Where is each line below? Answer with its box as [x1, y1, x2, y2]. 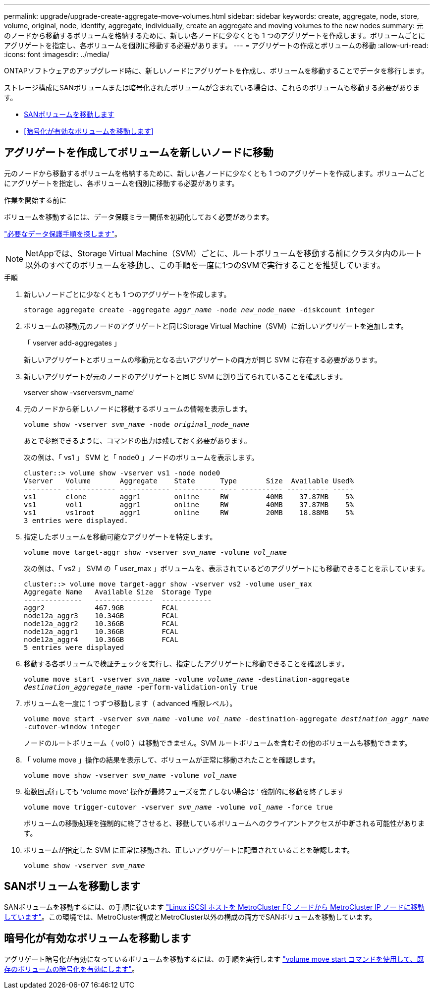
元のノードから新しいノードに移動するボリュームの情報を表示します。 [24, 404, 252, 413]
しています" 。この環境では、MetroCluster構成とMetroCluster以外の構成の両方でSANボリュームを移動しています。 [4, 912, 377, 921]
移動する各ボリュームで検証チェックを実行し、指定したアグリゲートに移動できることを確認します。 [24, 659, 349, 668]
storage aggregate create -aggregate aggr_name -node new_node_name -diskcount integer [24, 305, 375, 314]
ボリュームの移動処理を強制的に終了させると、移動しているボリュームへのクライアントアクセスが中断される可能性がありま [24, 818, 425, 827]
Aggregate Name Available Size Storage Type [24, 587, 212, 596]
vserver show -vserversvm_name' [24, 388, 135, 397]
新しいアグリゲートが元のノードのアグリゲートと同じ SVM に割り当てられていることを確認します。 [24, 372, 347, 381]
